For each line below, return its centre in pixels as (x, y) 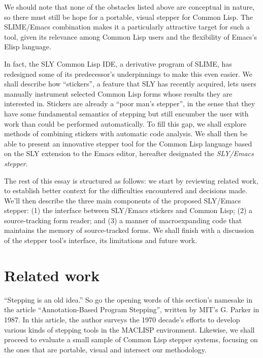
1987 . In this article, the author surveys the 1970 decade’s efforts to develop (122, 319)
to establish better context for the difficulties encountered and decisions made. (126, 190)
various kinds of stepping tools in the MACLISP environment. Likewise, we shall (129, 329)
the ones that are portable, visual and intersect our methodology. (105, 349)
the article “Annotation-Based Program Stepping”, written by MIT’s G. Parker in (132, 309)
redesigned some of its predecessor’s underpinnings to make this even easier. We (128, 73)
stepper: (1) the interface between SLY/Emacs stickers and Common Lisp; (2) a (128, 210)
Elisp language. (28, 47)
